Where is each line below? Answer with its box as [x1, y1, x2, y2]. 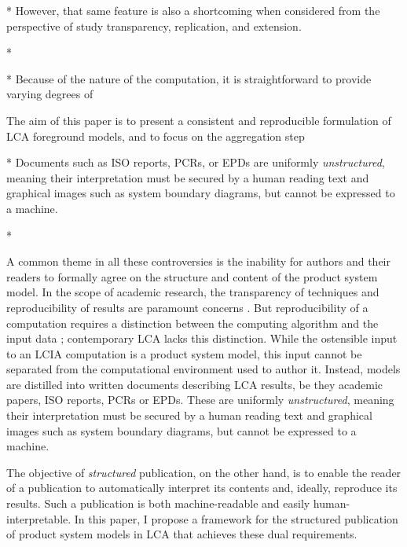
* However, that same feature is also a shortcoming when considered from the [6, 2, 380, 18]
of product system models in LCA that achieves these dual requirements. [6, 526, 357, 542]
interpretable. [6, 510, 71, 527]
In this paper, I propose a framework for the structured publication [74, 510, 398, 527]
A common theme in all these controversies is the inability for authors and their [6, 253, 391, 270]
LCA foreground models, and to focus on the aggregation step [6, 127, 305, 144]
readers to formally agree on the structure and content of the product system [6, 268, 378, 285]
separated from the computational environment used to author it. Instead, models [6, 361, 401, 377]
